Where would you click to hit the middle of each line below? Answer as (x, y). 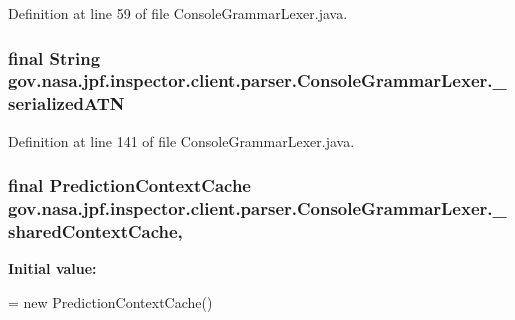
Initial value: (52, 268)
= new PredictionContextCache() (110, 301)
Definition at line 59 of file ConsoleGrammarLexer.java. (178, 13)
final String (54, 57)
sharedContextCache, (95, 231)
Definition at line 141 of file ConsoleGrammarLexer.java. (181, 140)
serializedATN (66, 103)
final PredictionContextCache (129, 185)
